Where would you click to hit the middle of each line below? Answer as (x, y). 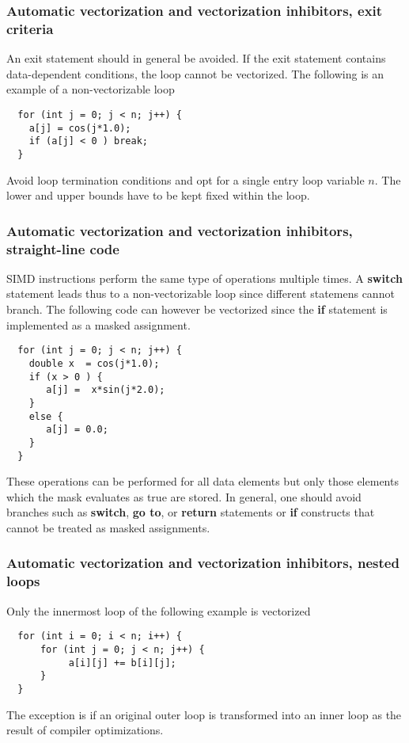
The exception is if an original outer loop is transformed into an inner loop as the (204, 714)
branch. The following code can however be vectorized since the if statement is (197, 309)
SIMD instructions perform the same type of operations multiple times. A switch (204, 278)
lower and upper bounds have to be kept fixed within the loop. (158, 195)
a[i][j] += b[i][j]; (122, 663)
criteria (30, 28)
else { (46, 416)
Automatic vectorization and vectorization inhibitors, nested (203, 563)
